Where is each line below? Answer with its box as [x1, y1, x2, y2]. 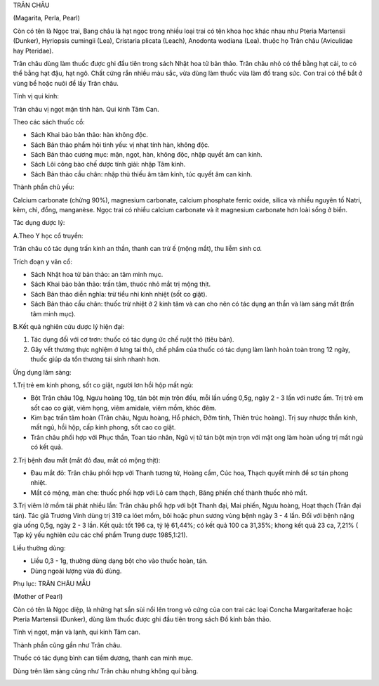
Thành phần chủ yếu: [13, 183, 75, 191]
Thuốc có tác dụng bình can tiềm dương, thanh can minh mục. [13, 654, 193, 662]
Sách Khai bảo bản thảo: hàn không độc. [30, 131, 149, 139]
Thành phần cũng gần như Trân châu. [13, 640, 122, 649]
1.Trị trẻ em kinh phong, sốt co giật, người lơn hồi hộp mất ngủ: [13, 380, 194, 389]
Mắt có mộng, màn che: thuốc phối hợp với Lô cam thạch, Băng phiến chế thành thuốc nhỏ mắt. [30, 488, 308, 497]
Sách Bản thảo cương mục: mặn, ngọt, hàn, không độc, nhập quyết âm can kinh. [30, 150, 262, 159]
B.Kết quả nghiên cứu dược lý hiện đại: [13, 322, 125, 330]
